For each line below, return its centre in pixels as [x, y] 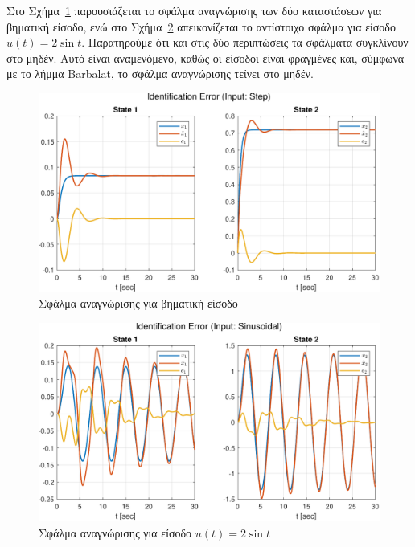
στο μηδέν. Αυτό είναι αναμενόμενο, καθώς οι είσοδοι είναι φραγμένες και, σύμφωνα [205, 57]
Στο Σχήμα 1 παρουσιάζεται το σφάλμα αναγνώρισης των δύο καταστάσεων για [194, 10]
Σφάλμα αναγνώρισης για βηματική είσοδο [138, 303]
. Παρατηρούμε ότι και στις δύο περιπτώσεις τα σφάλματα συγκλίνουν [245, 42]
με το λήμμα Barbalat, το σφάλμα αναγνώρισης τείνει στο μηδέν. [160, 73]
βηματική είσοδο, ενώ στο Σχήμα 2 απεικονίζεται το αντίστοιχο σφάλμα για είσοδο [201, 26]
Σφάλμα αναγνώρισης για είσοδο [115, 532]
